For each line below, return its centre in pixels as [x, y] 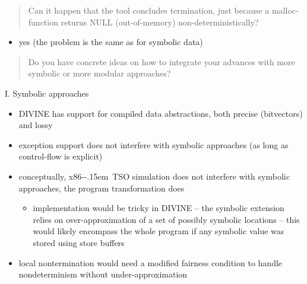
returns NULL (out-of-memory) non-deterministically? [160, 22]
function [43, 22]
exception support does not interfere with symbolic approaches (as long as [153, 144]
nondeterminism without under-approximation [103, 274]
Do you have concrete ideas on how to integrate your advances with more [162, 61]
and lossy [36, 125]
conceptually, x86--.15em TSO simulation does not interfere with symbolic [154, 176]
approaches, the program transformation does [102, 188]
